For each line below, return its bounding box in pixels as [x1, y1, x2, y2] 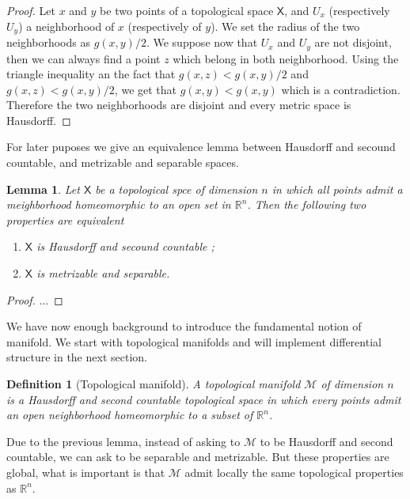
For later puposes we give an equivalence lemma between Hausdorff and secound [6, 138, 396, 155]
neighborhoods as [6, 34, 90, 51]
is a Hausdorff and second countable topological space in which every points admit [6, 391, 401, 407]
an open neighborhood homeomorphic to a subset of [6, 406, 253, 423]
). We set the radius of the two [211, 17, 360, 34]
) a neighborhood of [18, 17, 115, 34]
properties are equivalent [6, 211, 124, 228]
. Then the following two [247, 196, 366, 213]
